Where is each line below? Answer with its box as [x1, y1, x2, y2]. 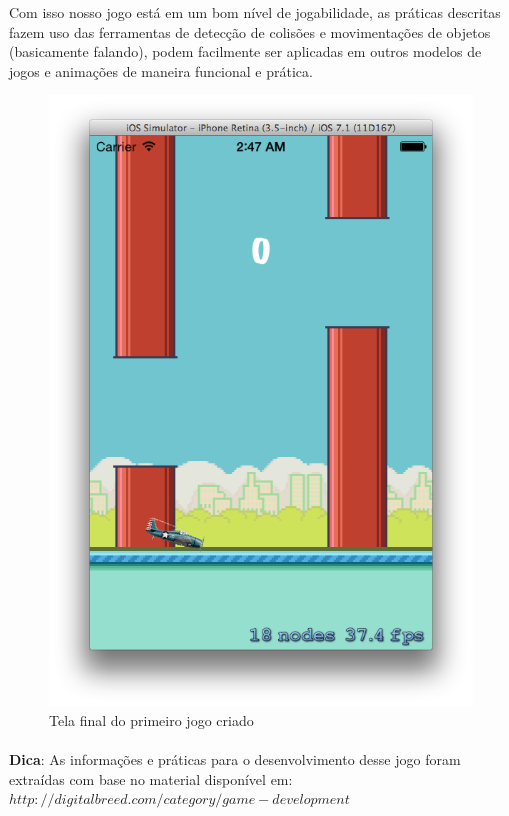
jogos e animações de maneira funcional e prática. [9, 60, 313, 81]
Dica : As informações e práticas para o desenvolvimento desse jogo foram [9, 749, 461, 770]
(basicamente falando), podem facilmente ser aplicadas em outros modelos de [9, 41, 482, 62]
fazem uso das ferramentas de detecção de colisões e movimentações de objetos [9, 21, 491, 42]
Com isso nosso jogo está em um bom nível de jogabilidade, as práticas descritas [9, 2, 501, 22]
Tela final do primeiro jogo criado [49, 709, 254, 730]
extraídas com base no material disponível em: [9, 768, 293, 789]
